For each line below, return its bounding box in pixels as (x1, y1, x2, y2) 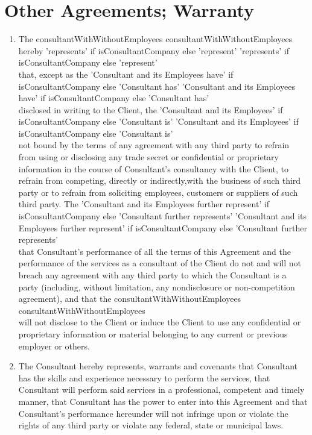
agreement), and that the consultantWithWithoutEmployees (18, 292, 241, 305)
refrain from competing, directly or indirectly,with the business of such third (18, 174, 301, 187)
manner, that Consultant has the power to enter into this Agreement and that (18, 395, 308, 407)
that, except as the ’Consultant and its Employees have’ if (18, 67, 234, 80)
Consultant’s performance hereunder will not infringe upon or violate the (18, 407, 288, 419)
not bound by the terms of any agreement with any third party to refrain (18, 139, 290, 151)
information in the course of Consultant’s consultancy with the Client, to (18, 162, 289, 175)
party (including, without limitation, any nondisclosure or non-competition (18, 280, 295, 293)
